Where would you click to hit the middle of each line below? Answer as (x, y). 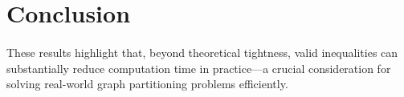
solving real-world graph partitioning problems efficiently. (147, 84)
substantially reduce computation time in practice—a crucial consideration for (199, 68)
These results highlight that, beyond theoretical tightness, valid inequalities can (202, 52)
